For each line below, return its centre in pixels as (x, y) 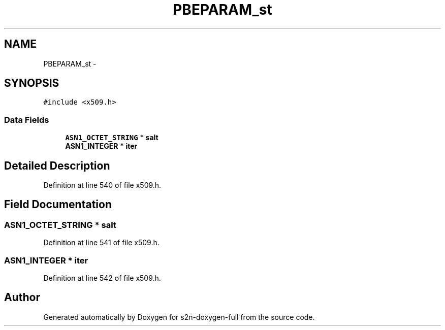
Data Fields (27, 120)
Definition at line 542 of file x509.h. (102, 278)
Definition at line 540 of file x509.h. (102, 185)
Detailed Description (57, 166)
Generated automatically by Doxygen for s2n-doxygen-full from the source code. (179, 317)
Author (22, 298)
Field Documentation (58, 205)
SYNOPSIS (32, 83)
